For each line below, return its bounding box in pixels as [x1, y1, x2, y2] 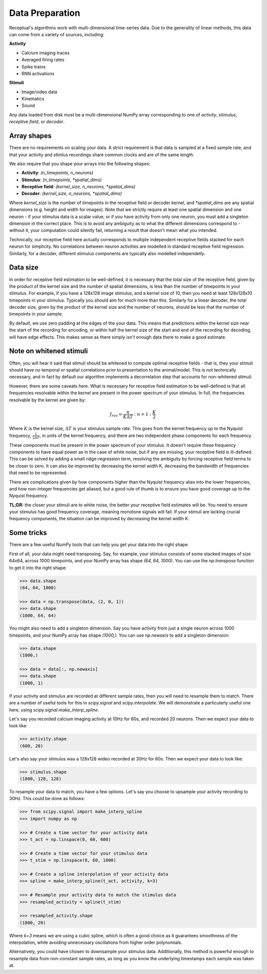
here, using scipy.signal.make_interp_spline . [9, 706, 99, 713]
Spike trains [21, 63, 46, 69]
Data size [9, 263, 39, 272]
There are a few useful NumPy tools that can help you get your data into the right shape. [9, 541, 189, 547]
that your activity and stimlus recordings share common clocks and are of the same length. [9, 152, 195, 158]
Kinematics [21, 96, 44, 102]
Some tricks [9, 529, 47, 537]
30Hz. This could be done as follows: [9, 796, 85, 802]
